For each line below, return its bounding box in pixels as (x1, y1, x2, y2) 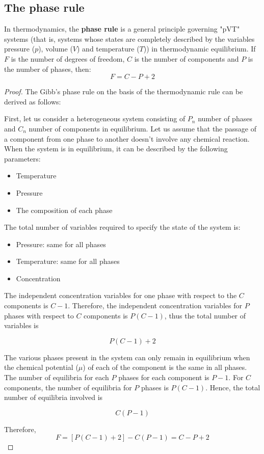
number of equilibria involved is (4, 392, 103, 403)
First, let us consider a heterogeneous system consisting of (4, 113, 186, 124)
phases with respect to (4, 310, 74, 321)
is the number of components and (134, 53, 239, 64)
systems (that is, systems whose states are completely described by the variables (4, 33, 255, 44)
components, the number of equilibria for (4, 382, 132, 392)
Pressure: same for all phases (16, 238, 106, 249)
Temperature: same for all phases (16, 256, 120, 266)
